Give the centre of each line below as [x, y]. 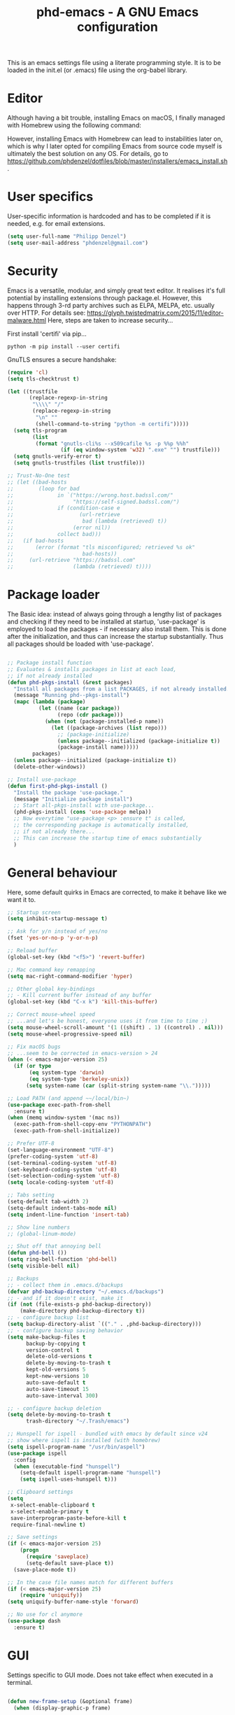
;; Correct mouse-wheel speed [51, 1015]
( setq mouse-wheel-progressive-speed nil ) [70, 1034]
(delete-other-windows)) [50, 767]
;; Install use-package [42, 779]
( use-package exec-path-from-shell [59, 1105]
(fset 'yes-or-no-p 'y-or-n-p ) [53, 938]
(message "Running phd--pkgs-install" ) [72, 696]
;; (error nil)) [59, 528]
